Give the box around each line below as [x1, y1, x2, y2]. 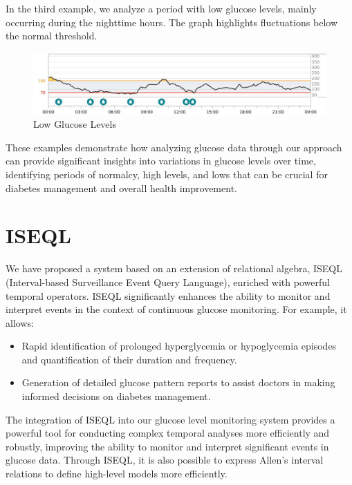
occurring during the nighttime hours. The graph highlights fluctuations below [6, 15, 338, 29]
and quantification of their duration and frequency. [21, 352, 237, 366]
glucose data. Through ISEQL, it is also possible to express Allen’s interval [6, 453, 324, 467]
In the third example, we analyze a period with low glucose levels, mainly [6, 1, 317, 15]
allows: [6, 315, 34, 330]
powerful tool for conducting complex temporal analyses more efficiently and [6, 426, 330, 440]
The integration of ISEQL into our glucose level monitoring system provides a [6, 412, 335, 426]
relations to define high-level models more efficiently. [6, 466, 228, 481]
